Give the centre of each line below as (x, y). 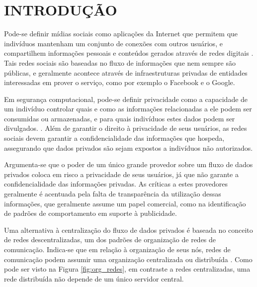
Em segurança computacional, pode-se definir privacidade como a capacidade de (126, 99)
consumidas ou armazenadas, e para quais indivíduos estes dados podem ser (120, 118)
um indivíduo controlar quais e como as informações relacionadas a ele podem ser (128, 109)
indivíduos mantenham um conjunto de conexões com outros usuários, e (113, 43)
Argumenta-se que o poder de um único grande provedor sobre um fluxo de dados (128, 164)
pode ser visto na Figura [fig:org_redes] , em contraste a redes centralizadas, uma (127, 269)
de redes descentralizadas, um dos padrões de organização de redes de (110, 239)
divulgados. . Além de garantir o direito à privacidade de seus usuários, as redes (126, 128)
